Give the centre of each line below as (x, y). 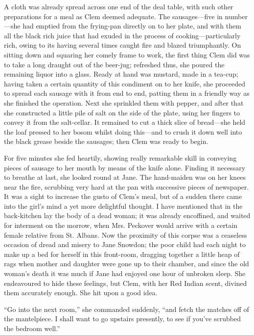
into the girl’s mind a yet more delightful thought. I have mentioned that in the (123, 206)
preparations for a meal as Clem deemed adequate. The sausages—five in (113, 16)
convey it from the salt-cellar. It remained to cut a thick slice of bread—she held (125, 122)
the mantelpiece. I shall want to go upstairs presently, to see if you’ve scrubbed (122, 319)
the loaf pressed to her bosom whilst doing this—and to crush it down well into (123, 131)
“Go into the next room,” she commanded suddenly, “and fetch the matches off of (127, 309)
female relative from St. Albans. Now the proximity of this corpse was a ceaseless (126, 235)
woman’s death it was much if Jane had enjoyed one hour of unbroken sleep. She (125, 273)
